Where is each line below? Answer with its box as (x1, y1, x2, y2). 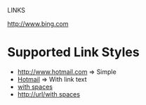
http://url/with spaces (17, 89, 81, 98)
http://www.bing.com (7, 20, 69, 27)
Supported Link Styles (7, 44, 140, 61)
